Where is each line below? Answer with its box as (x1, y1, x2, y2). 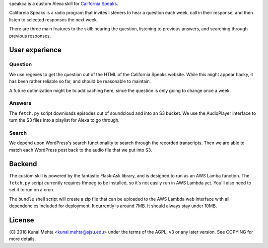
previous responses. (9, 33, 51, 39)
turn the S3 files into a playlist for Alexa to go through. (9, 117, 120, 123)
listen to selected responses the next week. (9, 16, 98, 22)
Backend (9, 160, 37, 168)
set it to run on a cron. (9, 187, 55, 193)
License (9, 216, 34, 224)
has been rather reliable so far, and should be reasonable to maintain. (9, 79, 151, 84)
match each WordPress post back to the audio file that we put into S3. (9, 147, 152, 153)
